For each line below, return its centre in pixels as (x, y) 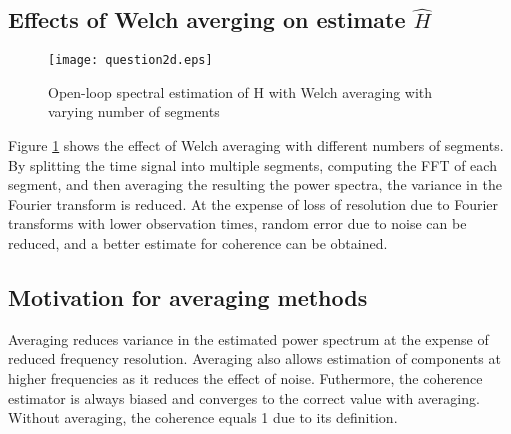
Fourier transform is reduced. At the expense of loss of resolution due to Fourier (253, 203)
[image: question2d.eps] (130, 60)
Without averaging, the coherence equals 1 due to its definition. (203, 417)
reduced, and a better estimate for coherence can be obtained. (198, 243)
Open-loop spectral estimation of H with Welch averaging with (240, 91)
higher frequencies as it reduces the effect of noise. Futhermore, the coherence (245, 378)
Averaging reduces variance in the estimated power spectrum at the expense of (248, 338)
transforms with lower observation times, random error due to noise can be (237, 223)
